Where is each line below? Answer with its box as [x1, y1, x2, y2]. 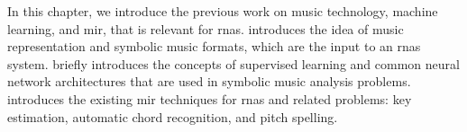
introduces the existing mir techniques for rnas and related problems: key [7, 89, 412, 108]
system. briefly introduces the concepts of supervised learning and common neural [7, 54, 460, 73]
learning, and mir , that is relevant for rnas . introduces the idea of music [7, 19, 404, 38]
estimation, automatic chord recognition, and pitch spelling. [7, 107, 338, 126]
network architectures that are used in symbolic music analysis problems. [7, 72, 411, 91]
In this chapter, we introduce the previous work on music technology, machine [7, 2, 438, 20]
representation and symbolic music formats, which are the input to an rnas [7, 37, 421, 56]
